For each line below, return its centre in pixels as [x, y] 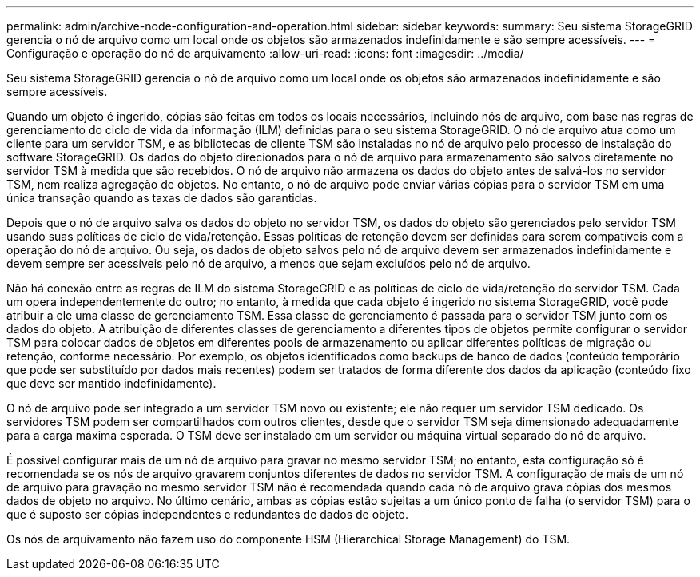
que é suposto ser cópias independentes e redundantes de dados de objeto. [208, 514]
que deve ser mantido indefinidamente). [111, 383]
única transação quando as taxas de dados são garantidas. [162, 198]
